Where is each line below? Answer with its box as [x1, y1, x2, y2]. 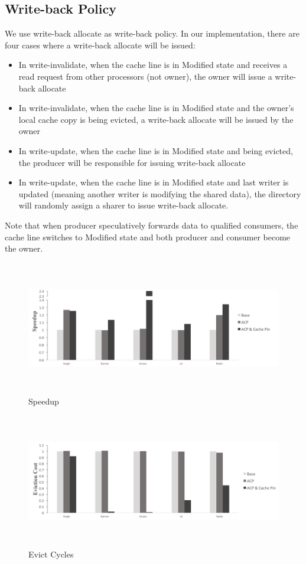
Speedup [28, 395, 59, 407]
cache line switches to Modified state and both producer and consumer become [5, 230, 291, 243]
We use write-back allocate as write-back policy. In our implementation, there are [5, 27, 300, 40]
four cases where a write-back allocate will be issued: [5, 38, 196, 51]
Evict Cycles [28, 548, 74, 560]
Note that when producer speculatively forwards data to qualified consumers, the [5, 219, 298, 231]
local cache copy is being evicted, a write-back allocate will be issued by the [18, 113, 294, 125]
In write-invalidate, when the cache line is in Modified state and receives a [18, 58, 288, 71]
